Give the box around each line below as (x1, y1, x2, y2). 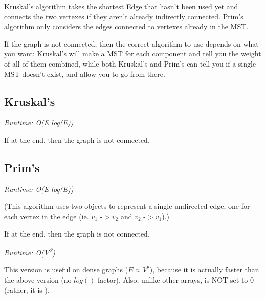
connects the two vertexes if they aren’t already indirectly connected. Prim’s (4, 11, 244, 22)
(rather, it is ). (4, 284, 50, 295)
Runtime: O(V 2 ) (4, 246, 55, 258)
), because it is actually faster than (149, 264, 259, 275)
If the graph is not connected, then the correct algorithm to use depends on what (4, 38, 259, 49)
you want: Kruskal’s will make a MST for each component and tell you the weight (4, 48, 261, 59)
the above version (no (4, 274, 72, 285)
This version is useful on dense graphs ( (4, 264, 128, 275)
